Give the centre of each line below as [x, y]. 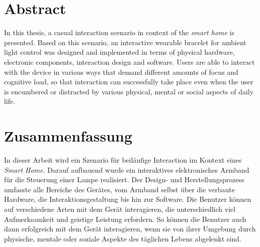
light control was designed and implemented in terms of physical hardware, [119, 52]
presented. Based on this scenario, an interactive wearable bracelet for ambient [125, 42]
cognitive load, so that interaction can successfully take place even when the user [129, 82]
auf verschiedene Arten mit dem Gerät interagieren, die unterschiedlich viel [120, 209]
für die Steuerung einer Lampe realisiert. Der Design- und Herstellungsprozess [124, 179]
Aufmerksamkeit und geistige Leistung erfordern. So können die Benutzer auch [125, 219]
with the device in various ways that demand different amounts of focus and [121, 72]
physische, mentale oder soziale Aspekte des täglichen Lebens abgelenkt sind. [123, 238]
